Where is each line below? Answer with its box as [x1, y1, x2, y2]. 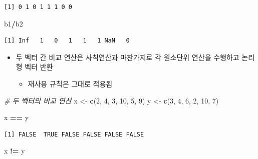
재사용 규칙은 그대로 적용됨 [28, 78, 113, 88]
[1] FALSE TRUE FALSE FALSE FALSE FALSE [4, 130, 144, 138]
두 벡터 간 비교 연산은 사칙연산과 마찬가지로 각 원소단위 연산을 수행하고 [16, 51, 239, 62]
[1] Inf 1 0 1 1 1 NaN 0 [4, 37, 130, 44]
